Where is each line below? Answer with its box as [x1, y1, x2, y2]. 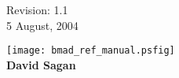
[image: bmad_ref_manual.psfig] [6, 45, 175, 57]
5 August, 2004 [6, 17, 79, 33]
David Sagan [6, 56, 76, 72]
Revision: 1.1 [6, 2, 68, 17]
